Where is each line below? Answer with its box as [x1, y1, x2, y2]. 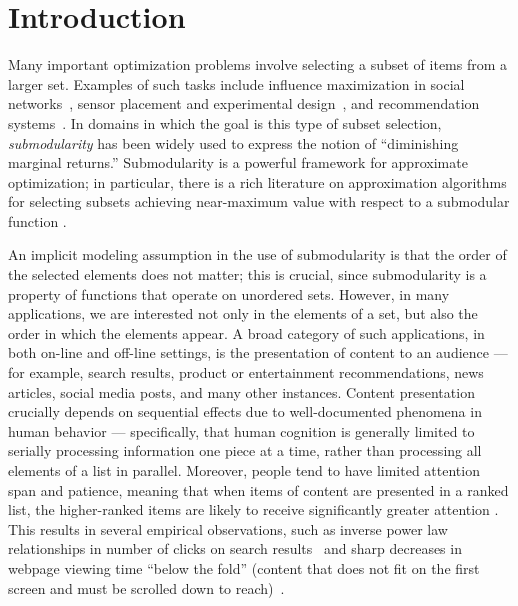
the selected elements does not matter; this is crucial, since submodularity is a [8, 264, 487, 285]
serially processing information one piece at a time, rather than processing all [8, 440, 482, 461]
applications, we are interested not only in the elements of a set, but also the [8, 303, 478, 324]
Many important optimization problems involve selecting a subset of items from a [8, 54, 508, 75]
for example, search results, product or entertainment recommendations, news [8, 362, 484, 383]
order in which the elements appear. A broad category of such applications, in [8, 322, 485, 343]
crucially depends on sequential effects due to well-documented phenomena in [8, 401, 482, 422]
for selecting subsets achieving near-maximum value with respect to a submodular [8, 191, 510, 212]
